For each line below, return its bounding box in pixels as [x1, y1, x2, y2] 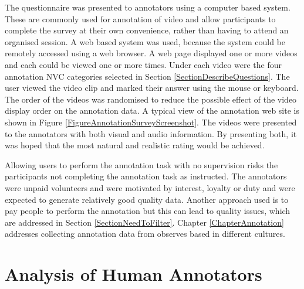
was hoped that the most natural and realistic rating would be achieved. [5, 139, 265, 151]
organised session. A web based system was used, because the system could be [5, 35, 286, 47]
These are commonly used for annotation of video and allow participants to [5, 12, 276, 25]
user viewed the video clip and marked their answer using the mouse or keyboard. [5, 81, 299, 94]
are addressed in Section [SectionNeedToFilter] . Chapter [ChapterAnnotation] [5, 216, 284, 228]
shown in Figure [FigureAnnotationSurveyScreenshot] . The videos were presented [5, 115, 297, 128]
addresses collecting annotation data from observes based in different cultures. [5, 227, 285, 240]
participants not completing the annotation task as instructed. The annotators [5, 170, 287, 182]
